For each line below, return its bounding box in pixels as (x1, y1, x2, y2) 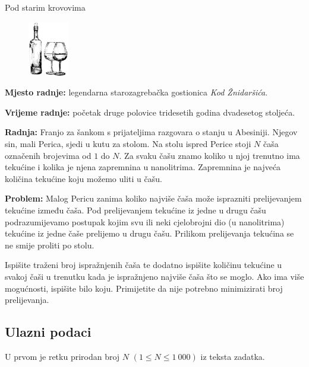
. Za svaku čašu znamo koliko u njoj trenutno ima (119, 149, 300, 161)
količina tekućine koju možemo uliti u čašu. (5, 172, 162, 184)
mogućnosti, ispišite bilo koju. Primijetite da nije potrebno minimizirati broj (5, 282, 283, 294)
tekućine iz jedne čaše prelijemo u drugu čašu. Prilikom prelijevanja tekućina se (5, 227, 294, 240)
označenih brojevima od (5, 149, 92, 161)
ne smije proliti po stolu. (5, 238, 94, 251)
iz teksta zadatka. (200, 350, 265, 362)
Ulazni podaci (5, 323, 92, 341)
